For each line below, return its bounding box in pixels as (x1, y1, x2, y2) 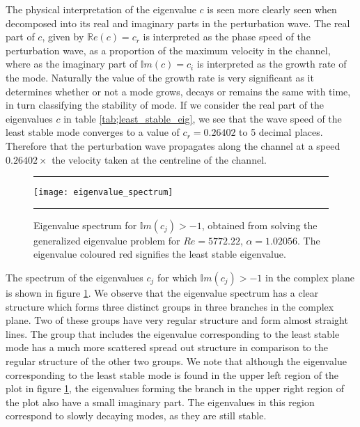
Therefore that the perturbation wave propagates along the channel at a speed (6, 138, 341, 153)
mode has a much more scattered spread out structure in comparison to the (6, 340, 328, 355)
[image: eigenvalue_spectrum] (33, 187, 173, 198)
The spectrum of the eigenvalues (6, 270, 143, 284)
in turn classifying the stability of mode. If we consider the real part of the (6, 98, 324, 112)
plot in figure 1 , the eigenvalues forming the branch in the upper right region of (6, 381, 345, 396)
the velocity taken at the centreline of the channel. (52, 152, 267, 166)
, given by (42, 29, 84, 44)
